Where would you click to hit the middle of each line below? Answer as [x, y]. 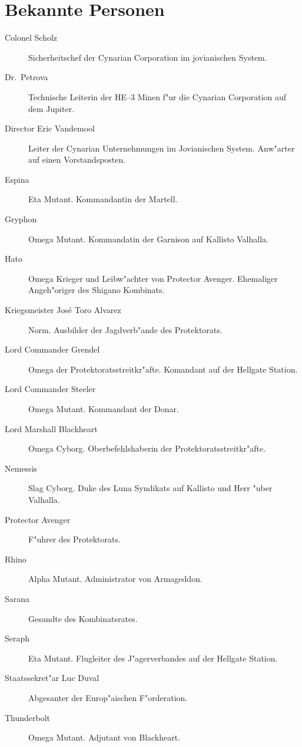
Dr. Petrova [26, 77]
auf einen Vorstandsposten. [77, 159]
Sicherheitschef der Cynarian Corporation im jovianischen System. [148, 57]
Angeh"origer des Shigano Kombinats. [97, 290]
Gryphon [21, 219]
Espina [17, 179]
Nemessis [21, 468]
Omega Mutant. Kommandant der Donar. [104, 409]
